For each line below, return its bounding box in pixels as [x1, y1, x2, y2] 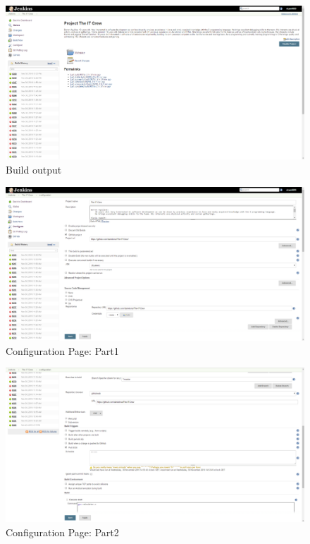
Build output [6, 162, 62, 177]
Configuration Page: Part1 [6, 343, 119, 358]
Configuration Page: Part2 [6, 524, 119, 539]
